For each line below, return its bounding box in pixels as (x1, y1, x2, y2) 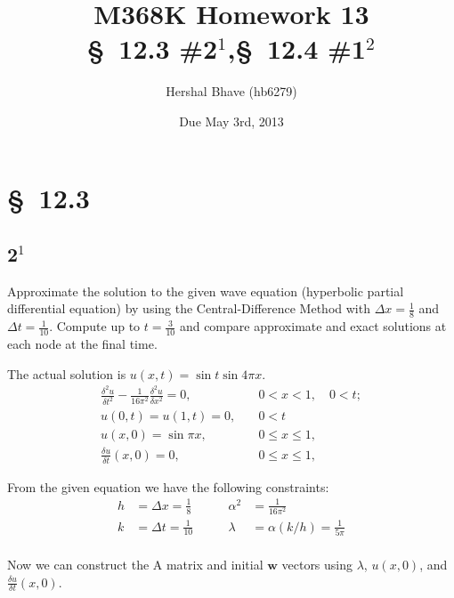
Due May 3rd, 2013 (179, 111, 284, 130)
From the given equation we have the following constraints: (7, 477, 329, 496)
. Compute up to (49, 317, 141, 335)
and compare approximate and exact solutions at (179, 317, 447, 335)
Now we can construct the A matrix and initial (7, 554, 263, 573)
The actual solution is (7, 364, 126, 383)
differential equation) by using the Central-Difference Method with (7, 299, 370, 318)
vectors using (281, 554, 353, 573)
